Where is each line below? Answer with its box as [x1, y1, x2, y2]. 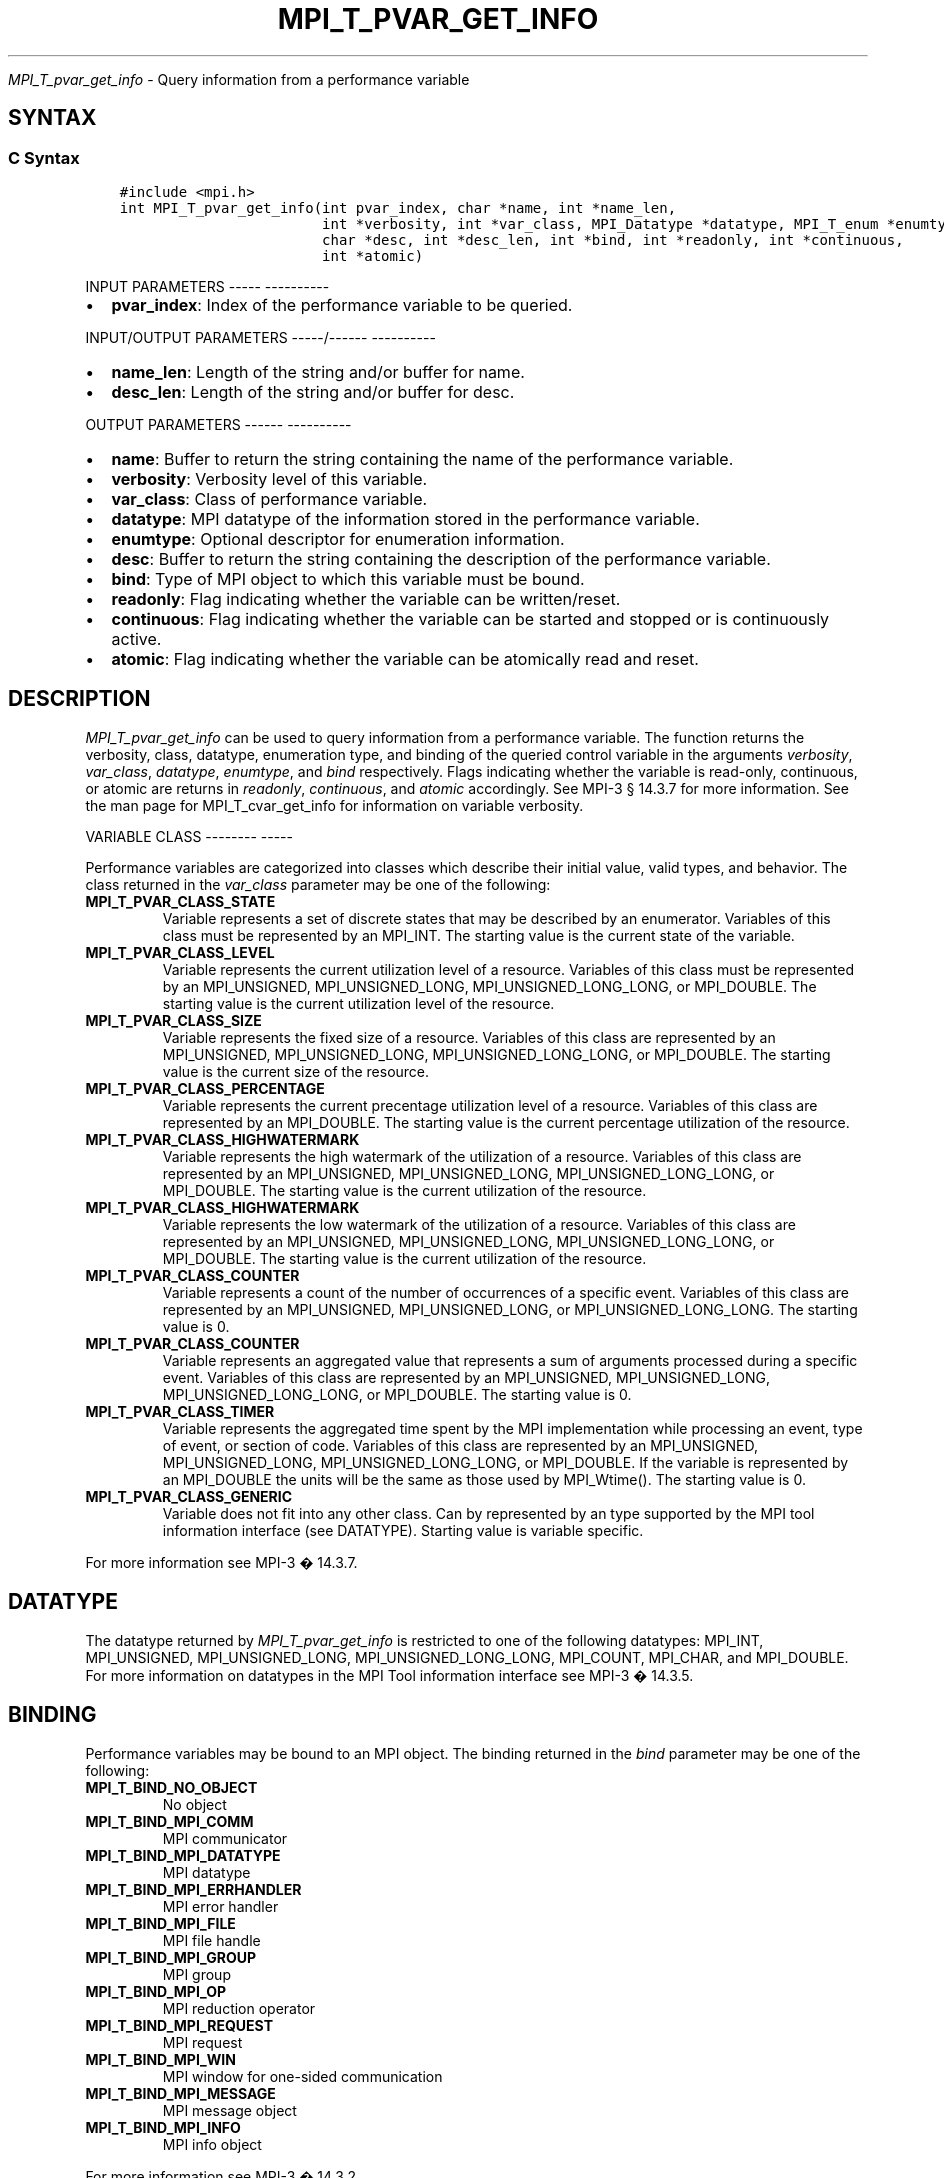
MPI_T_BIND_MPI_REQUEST [85, 2016, 273, 2034]
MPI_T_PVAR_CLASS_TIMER [85, 1402, 275, 1420]
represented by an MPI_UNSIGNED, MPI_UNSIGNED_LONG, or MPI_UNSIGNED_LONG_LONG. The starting [162, 1300, 858, 1318]
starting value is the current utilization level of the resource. [162, 994, 555, 1012]
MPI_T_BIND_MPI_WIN [85, 2050, 236, 2068]
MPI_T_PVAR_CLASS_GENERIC [85, 1487, 293, 1505]
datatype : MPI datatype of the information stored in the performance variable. [111, 508, 700, 529]
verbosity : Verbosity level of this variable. [111, 468, 428, 489]
